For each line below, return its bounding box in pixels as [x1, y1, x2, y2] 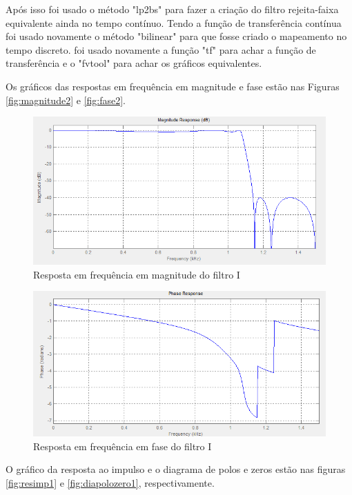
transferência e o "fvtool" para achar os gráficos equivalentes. [6, 56, 262, 70]
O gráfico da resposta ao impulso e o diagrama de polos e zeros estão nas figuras [6, 462, 346, 476]
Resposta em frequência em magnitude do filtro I [33, 267, 240, 281]
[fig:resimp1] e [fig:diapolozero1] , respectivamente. [6, 475, 215, 489]
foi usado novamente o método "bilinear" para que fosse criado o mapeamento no [6, 29, 347, 43]
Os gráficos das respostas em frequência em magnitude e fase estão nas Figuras [6, 79, 340, 93]
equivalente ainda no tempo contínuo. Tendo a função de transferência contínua [6, 15, 342, 30]
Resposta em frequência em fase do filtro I [33, 438, 212, 453]
